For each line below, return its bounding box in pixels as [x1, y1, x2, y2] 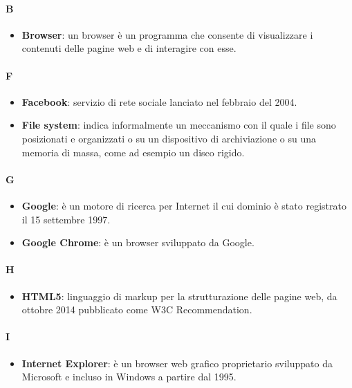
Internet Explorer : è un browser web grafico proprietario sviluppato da [21, 355, 333, 370]
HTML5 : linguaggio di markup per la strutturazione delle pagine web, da [21, 288, 337, 303]
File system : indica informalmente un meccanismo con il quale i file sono [21, 118, 336, 132]
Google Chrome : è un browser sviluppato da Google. [21, 235, 254, 250]
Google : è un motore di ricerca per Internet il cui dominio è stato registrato [21, 198, 346, 212]
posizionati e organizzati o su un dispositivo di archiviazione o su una [21, 131, 316, 145]
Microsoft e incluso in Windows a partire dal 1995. [21, 369, 237, 384]
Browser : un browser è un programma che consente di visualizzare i [21, 27, 313, 41]
